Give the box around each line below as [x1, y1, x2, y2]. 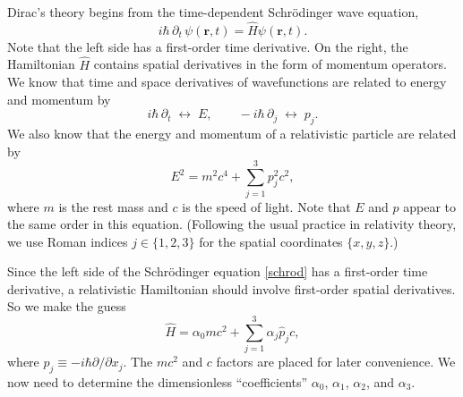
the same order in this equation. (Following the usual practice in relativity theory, [7, 215, 457, 233]
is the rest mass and [58, 197, 168, 215]
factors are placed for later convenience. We [216, 352, 456, 371]
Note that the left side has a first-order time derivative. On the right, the [7, 37, 408, 55]
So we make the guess [7, 297, 126, 316]
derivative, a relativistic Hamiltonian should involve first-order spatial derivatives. [7, 279, 456, 298]
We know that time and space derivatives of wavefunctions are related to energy [7, 72, 447, 91]
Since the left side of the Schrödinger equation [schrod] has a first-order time [7, 262, 428, 281]
